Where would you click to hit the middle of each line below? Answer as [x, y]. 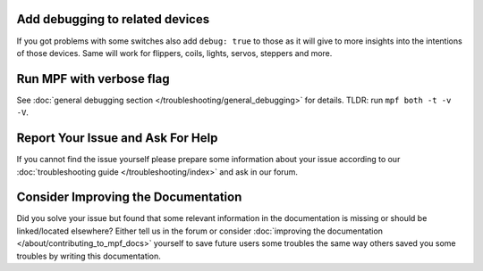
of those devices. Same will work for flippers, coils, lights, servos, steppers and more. [174, 53]
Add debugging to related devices [113, 19]
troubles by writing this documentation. [89, 256]
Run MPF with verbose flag [93, 79]
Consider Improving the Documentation [129, 197]
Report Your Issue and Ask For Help [117, 138]
